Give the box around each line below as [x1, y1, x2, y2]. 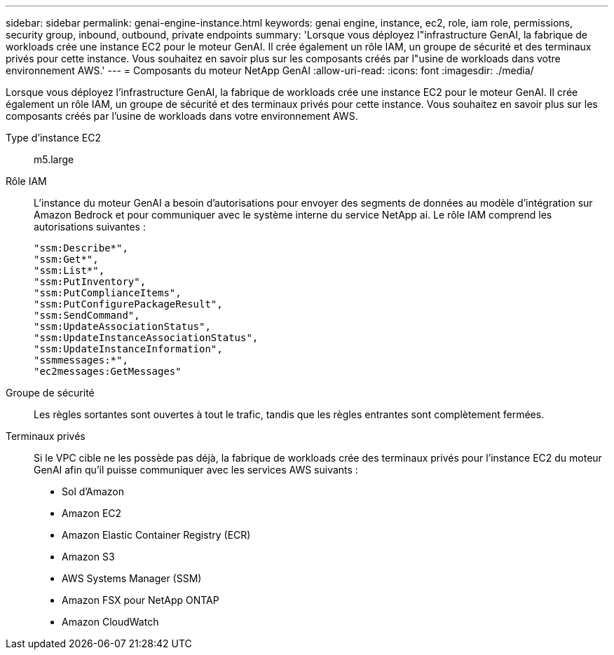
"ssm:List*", [34, 265, 105, 276]
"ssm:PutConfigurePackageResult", [34, 298, 223, 310]
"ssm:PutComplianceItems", [34, 287, 182, 298]
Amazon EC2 [62, 507, 122, 519]
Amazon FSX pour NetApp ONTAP [62, 594, 219, 606]
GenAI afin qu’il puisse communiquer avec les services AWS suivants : [34, 464, 358, 476]
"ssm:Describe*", [34, 242, 128, 254]
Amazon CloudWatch [62, 616, 159, 628]
